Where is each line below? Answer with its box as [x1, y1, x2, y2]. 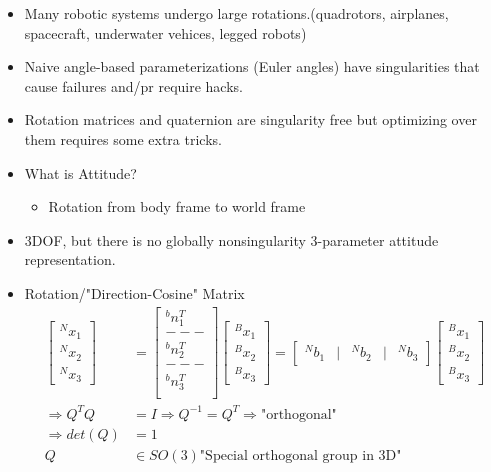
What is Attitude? [24, 162, 137, 183]
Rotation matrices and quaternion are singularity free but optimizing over [24, 109, 477, 130]
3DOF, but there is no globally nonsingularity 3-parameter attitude [24, 229, 439, 250]
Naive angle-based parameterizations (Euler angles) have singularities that [24, 56, 480, 77]
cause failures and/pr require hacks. [24, 75, 243, 96]
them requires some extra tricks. [24, 128, 222, 149]
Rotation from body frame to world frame [48, 196, 306, 217]
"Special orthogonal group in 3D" [199, 449, 402, 464]
